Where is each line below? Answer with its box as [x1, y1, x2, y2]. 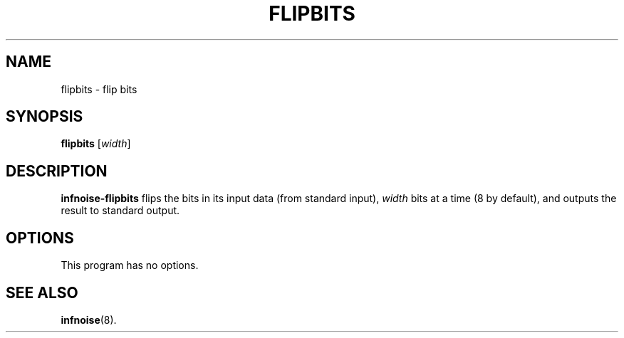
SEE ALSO [6, 283, 78, 302]
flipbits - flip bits [61, 83, 137, 95]
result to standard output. [61, 204, 180, 217]
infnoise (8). [61, 313, 117, 326]
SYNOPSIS [6, 107, 83, 126]
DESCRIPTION [6, 162, 108, 180]
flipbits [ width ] [61, 137, 131, 150]
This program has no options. [61, 259, 199, 272]
